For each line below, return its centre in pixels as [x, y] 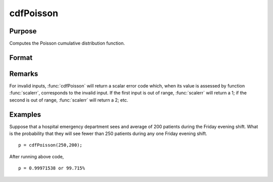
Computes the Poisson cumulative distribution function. [67, 43]
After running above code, [37, 156]
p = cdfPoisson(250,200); [51, 145]
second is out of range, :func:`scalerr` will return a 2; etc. [69, 100]
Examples [25, 115]
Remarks [24, 74]
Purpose [23, 31]
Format [21, 57]
